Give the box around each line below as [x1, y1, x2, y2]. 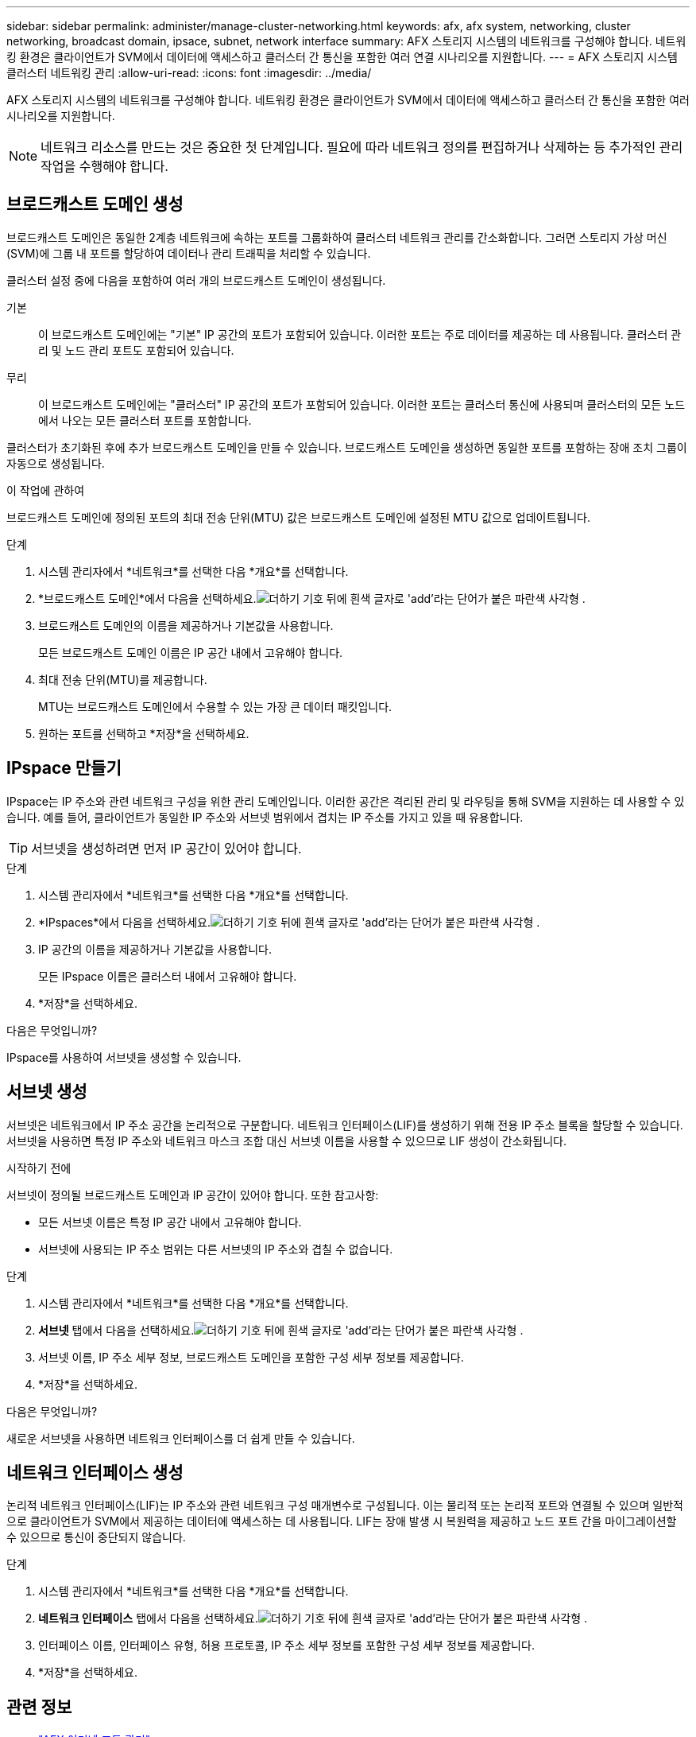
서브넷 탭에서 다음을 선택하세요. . [38, 1323, 524, 1337]
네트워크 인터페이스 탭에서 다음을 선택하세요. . [38, 1611, 588, 1626]
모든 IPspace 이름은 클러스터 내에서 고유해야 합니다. [38, 969, 297, 983]
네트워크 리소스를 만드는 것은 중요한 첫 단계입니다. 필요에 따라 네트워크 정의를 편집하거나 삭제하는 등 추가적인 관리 [41, 139, 683, 155]
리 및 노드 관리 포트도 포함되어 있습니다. [38, 343, 234, 357]
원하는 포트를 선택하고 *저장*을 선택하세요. [38, 726, 249, 740]
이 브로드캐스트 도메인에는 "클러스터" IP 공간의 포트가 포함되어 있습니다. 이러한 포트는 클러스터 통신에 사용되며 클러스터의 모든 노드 [38, 397, 686, 411]
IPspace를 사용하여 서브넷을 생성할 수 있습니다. [6, 1050, 242, 1064]
